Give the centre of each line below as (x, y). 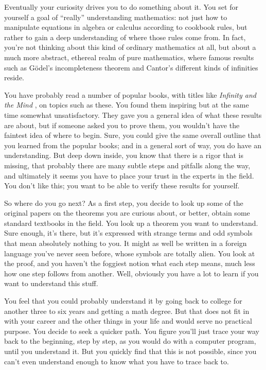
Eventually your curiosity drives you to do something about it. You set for (121, 7)
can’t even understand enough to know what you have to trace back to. (117, 361)
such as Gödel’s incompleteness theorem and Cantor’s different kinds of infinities (131, 67)
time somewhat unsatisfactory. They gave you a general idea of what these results (133, 114)
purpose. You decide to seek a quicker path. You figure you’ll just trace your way (132, 331)
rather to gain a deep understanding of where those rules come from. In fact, (125, 37)
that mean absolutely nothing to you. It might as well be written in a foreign (126, 243)
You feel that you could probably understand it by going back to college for (123, 301)
